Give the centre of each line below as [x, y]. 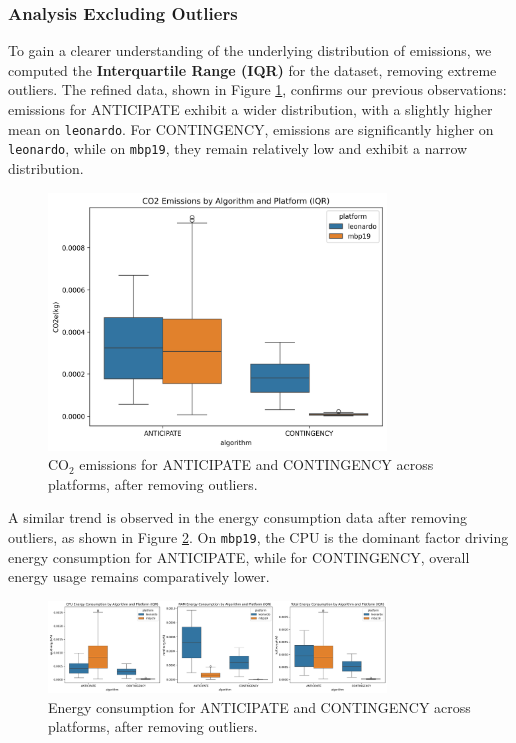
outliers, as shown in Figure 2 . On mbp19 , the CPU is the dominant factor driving [258, 536]
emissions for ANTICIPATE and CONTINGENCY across [256, 464]
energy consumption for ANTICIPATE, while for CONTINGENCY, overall [239, 556]
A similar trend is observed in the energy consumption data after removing [238, 517]
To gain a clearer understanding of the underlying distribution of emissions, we [250, 50]
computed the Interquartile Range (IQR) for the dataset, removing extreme [252, 69]
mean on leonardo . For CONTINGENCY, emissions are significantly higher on [251, 128]
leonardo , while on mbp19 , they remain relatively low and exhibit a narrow [238, 148]
